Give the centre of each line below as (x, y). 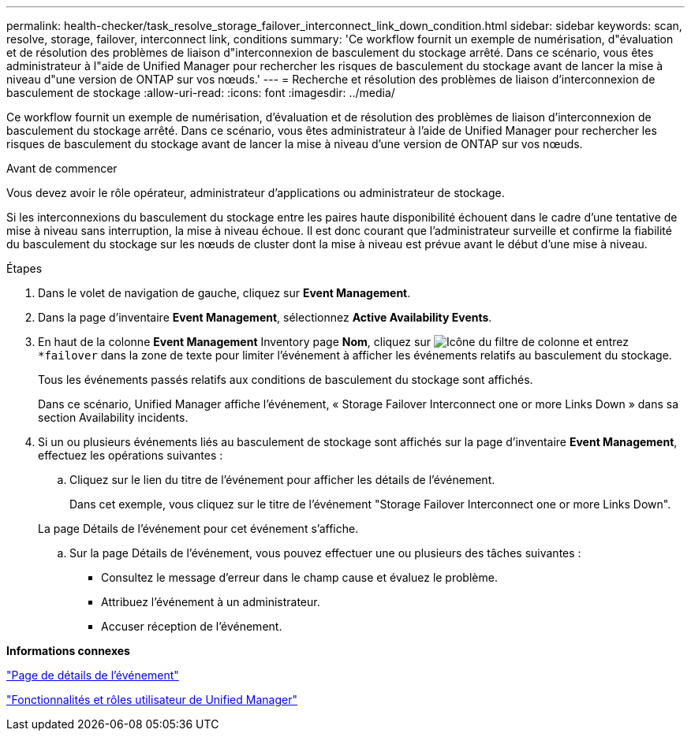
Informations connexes (68, 651)
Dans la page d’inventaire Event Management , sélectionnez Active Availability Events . (265, 317)
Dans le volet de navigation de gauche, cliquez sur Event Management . (224, 293)
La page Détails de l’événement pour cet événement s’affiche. (198, 529)
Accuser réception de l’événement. (192, 626)
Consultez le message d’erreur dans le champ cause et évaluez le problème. (299, 577)
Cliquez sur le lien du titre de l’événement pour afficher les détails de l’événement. (282, 480)
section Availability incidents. (113, 417)
